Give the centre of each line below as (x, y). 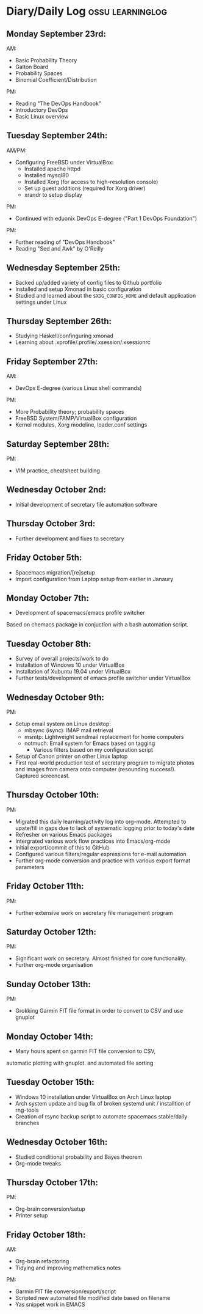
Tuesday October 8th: (49, 644)
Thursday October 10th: (53, 795)
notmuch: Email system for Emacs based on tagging (90, 743)
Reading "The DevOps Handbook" (58, 103)
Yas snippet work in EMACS (50, 1305)
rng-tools (27, 1110)
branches (27, 1123)
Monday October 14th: (50, 1036)
